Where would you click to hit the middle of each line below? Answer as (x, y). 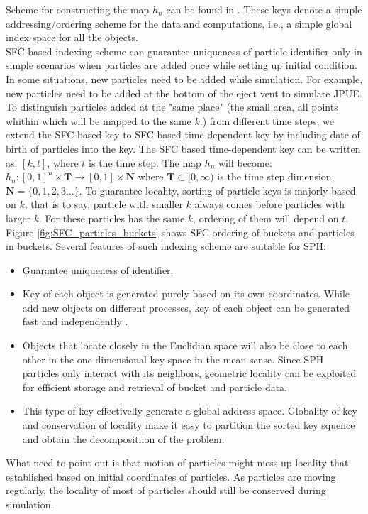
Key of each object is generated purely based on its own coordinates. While (186, 294)
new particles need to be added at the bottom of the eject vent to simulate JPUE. (184, 93)
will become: (245, 162)
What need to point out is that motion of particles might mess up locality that (177, 463)
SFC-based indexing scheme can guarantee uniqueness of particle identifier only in (184, 51)
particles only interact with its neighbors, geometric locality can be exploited (189, 373)
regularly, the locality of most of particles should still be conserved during (166, 490)
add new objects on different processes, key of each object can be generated (186, 307)
